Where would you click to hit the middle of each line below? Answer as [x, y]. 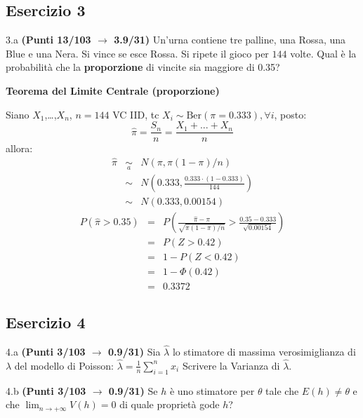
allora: [19, 148]
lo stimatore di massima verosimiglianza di [264, 351]
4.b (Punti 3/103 [46, 390]
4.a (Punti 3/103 [46, 351]
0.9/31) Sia [134, 351]
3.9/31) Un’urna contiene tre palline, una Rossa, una [230, 40]
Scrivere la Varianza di [231, 365]
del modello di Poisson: [64, 365]
